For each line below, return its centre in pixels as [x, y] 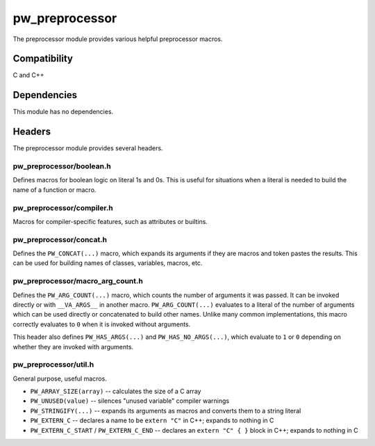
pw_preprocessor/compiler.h [63, 207]
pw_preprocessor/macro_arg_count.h [78, 281]
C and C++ [28, 75]
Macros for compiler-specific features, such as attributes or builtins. [110, 221]
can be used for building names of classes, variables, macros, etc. [108, 263]
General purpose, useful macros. [60, 379]
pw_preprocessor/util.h [53, 365]
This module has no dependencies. [63, 112]
